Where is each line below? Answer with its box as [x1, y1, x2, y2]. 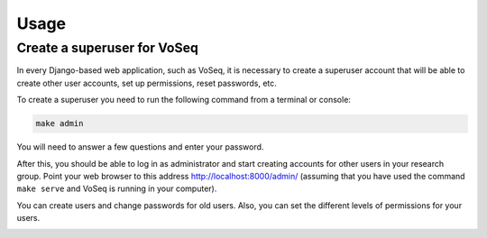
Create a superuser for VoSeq [16, 40, 198, 56]
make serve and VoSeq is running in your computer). [16, 183, 217, 194]
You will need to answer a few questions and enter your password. [16, 142, 264, 152]
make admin [35, 118, 84, 129]
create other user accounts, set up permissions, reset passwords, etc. [16, 78, 277, 88]
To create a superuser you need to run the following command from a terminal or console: [16, 95, 352, 105]
